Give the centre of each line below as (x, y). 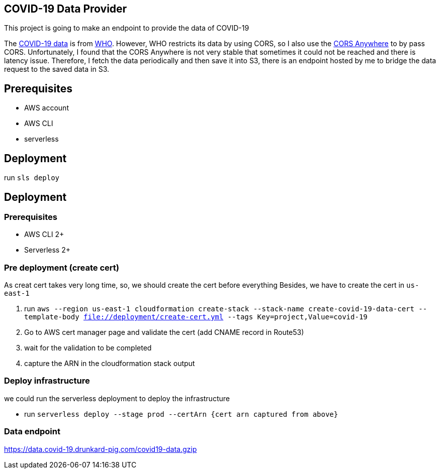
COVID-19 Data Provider (66, 9)
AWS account (47, 108)
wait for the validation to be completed (88, 348)
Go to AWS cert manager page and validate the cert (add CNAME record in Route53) (164, 332)
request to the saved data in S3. (57, 69)
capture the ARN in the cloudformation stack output (110, 364)
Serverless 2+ (47, 250)
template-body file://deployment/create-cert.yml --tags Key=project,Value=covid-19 (196, 317)
